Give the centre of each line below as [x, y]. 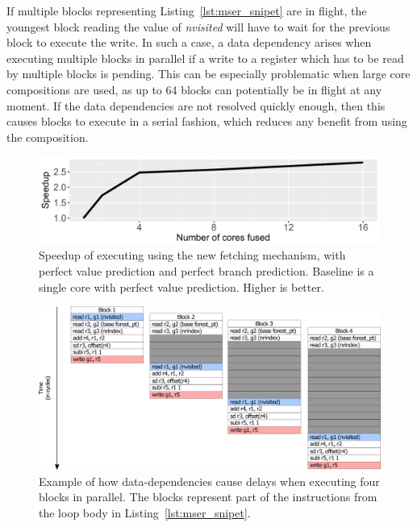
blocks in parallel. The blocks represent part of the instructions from [208, 497]
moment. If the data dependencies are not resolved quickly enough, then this [196, 105]
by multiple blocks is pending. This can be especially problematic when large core [208, 74]
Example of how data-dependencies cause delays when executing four [209, 481]
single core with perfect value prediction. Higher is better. [181, 286]
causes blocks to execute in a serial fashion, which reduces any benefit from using [207, 121]
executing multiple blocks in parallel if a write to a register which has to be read [205, 58]
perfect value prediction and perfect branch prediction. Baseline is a [206, 271]
